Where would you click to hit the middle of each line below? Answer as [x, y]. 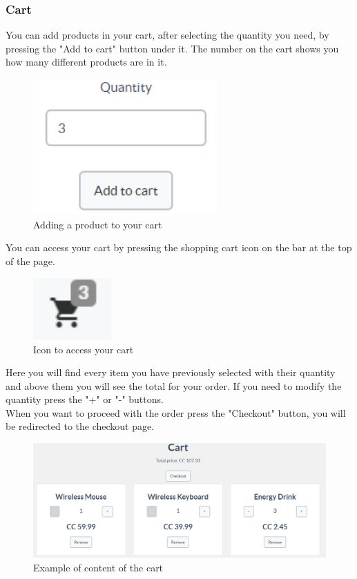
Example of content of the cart [98, 567]
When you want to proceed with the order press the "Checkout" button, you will [176, 412]
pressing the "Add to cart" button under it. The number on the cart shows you [172, 48]
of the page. [30, 261]
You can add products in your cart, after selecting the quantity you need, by [167, 35]
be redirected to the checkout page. [80, 426]
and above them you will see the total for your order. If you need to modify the [174, 385]
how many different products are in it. [86, 62]
